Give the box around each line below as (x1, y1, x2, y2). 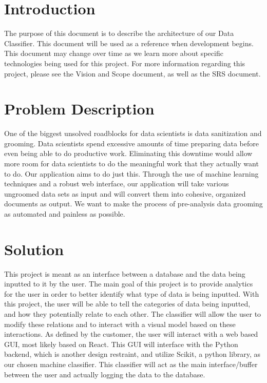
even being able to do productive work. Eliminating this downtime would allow (4, 148, 253, 159)
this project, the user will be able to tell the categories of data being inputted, (4, 298, 251, 309)
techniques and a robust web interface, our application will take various (4, 178, 229, 189)
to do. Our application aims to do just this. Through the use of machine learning (4, 168, 259, 179)
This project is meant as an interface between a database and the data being (4, 268, 245, 279)
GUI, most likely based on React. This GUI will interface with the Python (4, 338, 238, 349)
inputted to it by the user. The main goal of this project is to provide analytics (4, 278, 253, 289)
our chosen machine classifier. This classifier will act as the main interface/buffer (4, 359, 258, 370)
